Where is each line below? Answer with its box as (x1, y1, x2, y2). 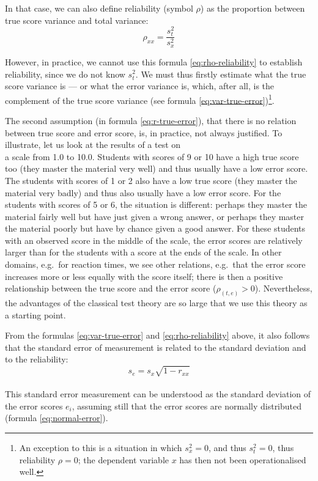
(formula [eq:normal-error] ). (5, 411, 108, 424)
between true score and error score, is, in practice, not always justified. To (5, 126, 283, 139)
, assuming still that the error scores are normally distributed (72, 399, 302, 412)
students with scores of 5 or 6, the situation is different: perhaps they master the (5, 198, 307, 211)
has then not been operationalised (179, 453, 306, 466)
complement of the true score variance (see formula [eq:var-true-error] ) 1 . (5, 92, 275, 106)
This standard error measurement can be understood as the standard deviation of (5, 387, 311, 400)
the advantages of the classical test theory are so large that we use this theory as (5, 296, 308, 309)
